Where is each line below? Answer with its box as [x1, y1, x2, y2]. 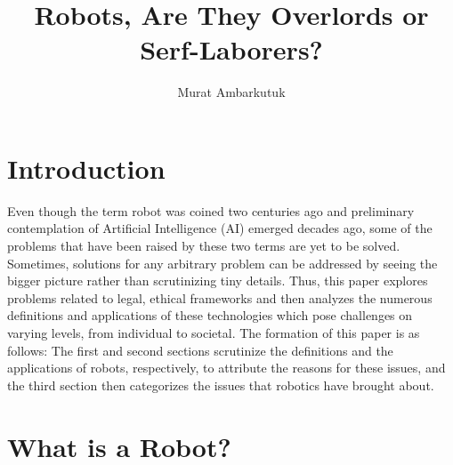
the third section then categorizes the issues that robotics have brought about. [7, 375, 434, 394]
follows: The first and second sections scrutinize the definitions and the [7, 341, 393, 359]
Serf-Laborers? [140, 31, 323, 68]
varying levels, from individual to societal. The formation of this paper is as [7, 324, 420, 341]
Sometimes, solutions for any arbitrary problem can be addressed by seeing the [7, 253, 438, 272]
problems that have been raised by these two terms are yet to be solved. [7, 237, 400, 255]
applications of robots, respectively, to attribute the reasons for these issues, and [7, 358, 446, 377]
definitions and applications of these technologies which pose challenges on [7, 306, 413, 325]
